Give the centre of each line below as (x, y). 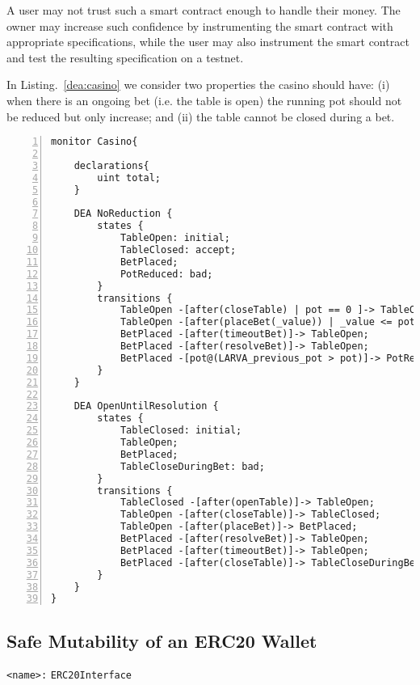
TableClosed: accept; (178, 250)
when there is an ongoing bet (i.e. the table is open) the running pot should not (204, 100)
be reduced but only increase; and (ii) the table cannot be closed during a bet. (201, 116)
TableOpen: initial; (175, 238)
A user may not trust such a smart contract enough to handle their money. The (204, 10)
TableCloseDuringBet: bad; (192, 466)
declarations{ (111, 165)
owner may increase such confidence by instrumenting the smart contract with (200, 25)
